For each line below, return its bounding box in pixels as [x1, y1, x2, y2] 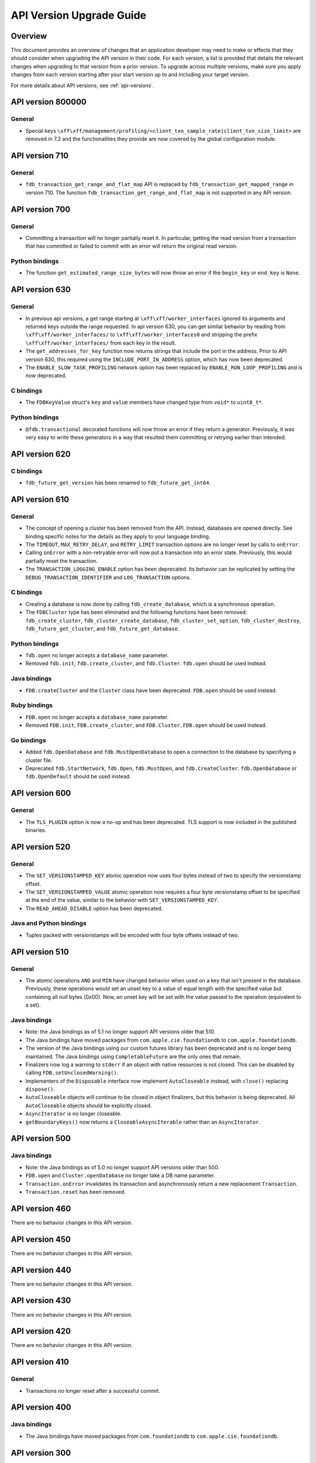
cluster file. [25, 757, 53, 764]
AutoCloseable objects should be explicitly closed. [25, 1102, 152, 1109]
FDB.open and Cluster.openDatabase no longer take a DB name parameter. [25, 1172, 215, 1179]
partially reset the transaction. [25, 557, 98, 564]
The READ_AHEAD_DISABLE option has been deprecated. [25, 905, 163, 912]
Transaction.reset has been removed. [25, 1188, 126, 1195]
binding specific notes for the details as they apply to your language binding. [25, 533, 211, 540]
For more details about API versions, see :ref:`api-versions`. [11, 82, 154, 89]
